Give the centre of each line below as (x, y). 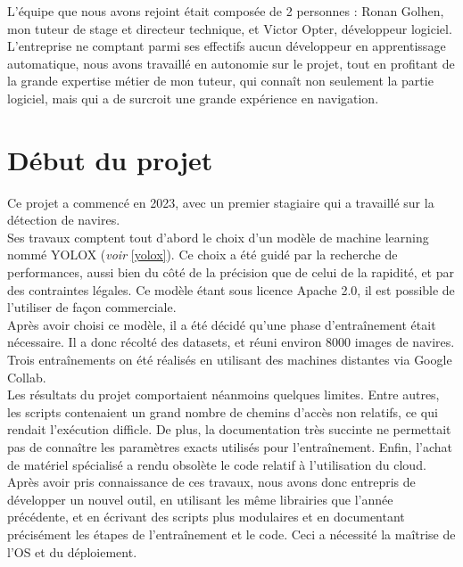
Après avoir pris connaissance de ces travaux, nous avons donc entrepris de (211, 482)
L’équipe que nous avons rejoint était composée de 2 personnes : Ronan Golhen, (226, 11)
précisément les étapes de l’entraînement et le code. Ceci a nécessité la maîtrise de (231, 534)
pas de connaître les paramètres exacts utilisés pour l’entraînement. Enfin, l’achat (230, 447)
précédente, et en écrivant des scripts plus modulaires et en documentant (206, 517)
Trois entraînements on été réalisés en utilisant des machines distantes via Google (230, 360)
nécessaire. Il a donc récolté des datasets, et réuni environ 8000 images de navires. (231, 342)
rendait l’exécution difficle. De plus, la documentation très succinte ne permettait (229, 429)
